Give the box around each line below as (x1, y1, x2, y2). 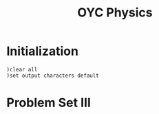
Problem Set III (6, 95, 91, 111)
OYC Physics (77, 5, 153, 21)
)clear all (6, 66, 38, 73)
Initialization (6, 43, 78, 59)
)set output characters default (6, 72, 99, 79)
